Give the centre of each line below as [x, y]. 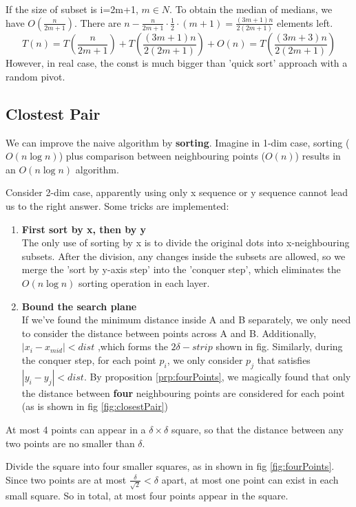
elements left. [305, 22]
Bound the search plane [79, 306]
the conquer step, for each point [89, 359]
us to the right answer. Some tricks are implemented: [117, 205]
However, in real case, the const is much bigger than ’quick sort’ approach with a [177, 63]
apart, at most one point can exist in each [250, 479]
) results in [318, 156]
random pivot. [35, 76]
